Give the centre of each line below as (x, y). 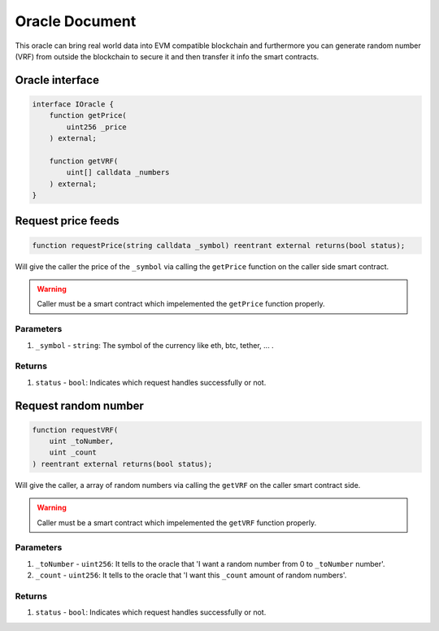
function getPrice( (88, 115)
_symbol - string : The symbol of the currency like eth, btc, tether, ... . (154, 345)
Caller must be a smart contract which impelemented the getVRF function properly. (177, 522)
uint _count (73, 453)
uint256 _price (97, 127)
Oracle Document (76, 21)
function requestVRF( (75, 430)
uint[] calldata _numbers (118, 172)
